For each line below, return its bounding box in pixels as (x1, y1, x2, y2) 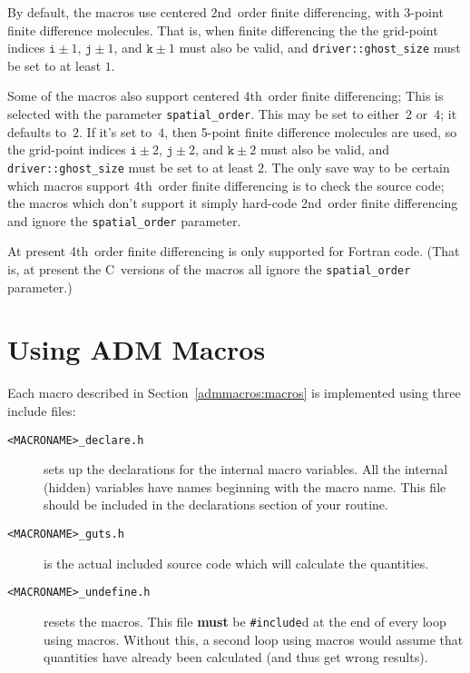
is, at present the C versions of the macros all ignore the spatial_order (7, 259, 411, 278)
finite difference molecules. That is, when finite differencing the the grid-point (7, 20, 438, 39)
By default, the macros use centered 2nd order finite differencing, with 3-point (7, 3, 444, 21)
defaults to (7, 122, 67, 141)
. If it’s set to (79, 122, 152, 141)
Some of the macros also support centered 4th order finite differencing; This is (7, 86, 444, 105)
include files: (7, 401, 76, 420)
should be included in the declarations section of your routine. (44, 495, 388, 514)
